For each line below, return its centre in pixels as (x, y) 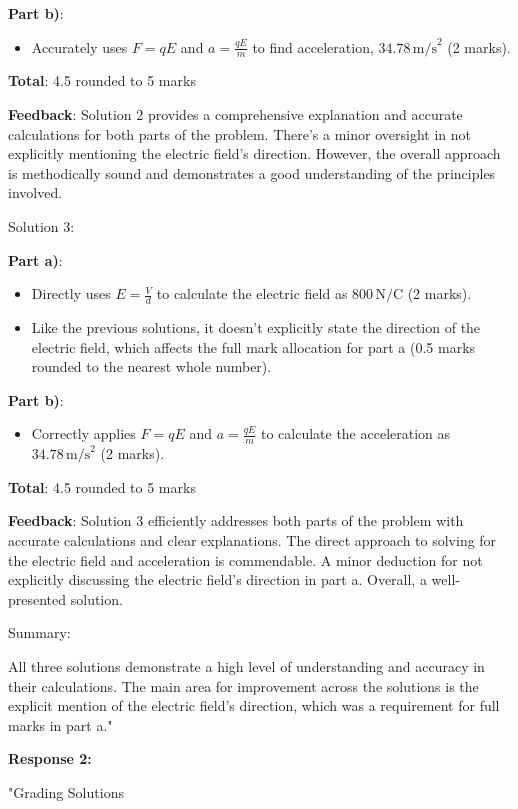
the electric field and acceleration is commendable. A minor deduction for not (245, 559)
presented (37, 598)
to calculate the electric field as (252, 293)
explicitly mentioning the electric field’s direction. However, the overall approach (254, 153)
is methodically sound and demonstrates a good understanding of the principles (252, 172)
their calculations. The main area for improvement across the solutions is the (243, 685)
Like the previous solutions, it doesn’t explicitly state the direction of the (256, 327)
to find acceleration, (313, 46)
